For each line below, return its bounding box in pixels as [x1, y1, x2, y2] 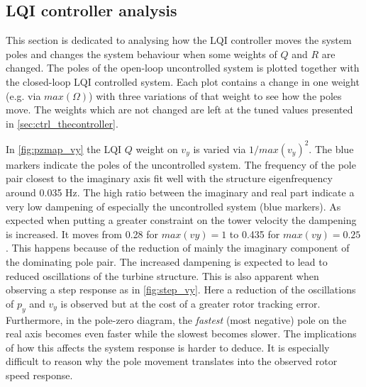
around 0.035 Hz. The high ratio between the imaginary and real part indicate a [6, 185, 355, 200]
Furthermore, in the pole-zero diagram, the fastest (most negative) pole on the [6, 312, 347, 327]
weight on [135, 141, 178, 156]
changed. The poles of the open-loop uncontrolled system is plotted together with [6, 60, 360, 75]
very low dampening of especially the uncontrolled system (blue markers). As [6, 198, 341, 213]
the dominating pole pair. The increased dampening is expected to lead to [6, 254, 328, 269]
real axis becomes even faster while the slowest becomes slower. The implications [6, 326, 357, 341]
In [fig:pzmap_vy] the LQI [6, 141, 122, 156]
